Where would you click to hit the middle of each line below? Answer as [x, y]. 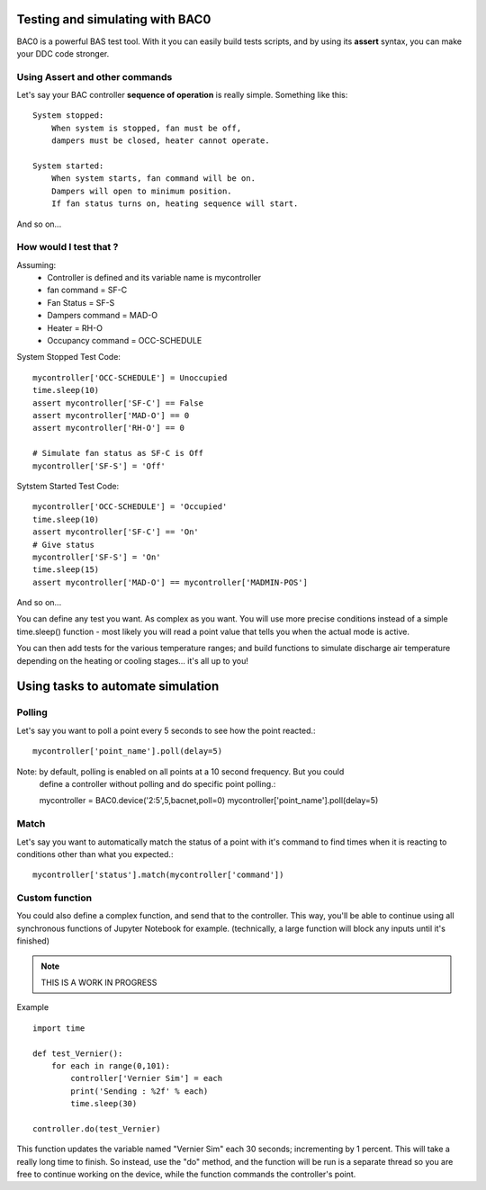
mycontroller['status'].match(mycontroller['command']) [158, 875]
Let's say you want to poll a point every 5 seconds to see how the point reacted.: [166, 730]
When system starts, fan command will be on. [153, 179]
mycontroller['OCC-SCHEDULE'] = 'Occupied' [130, 507]
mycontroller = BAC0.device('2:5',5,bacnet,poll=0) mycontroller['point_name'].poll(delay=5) [209, 801]
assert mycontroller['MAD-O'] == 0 [111, 415]
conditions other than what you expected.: [95, 854]
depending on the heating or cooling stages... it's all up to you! [133, 660]
